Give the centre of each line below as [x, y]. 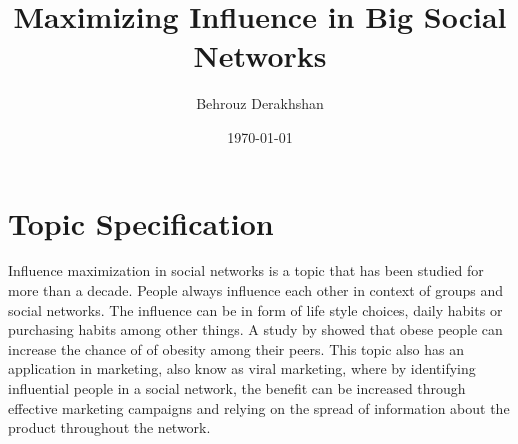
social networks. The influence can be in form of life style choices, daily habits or [255, 309]
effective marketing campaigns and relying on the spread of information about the [259, 407]
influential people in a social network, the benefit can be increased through [237, 388]
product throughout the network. [109, 427]
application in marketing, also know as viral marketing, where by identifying [242, 368]
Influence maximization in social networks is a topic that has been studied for [246, 270]
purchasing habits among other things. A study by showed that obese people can [255, 329]
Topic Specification [141, 222]
